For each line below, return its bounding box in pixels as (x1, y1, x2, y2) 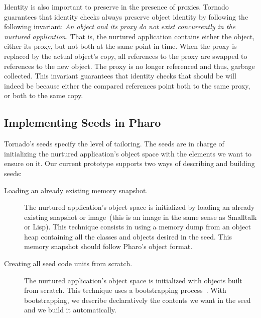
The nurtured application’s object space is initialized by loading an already (24, 202, 255, 212)
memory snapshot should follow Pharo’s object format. (24, 241, 193, 252)
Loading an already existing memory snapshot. (4, 185, 148, 195)
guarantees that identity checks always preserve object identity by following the (4, 11, 248, 22)
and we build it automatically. (24, 304, 116, 315)
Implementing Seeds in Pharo (4, 115, 161, 130)
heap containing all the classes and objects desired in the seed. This (24, 231, 232, 242)
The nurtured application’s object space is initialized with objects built (24, 275, 242, 285)
